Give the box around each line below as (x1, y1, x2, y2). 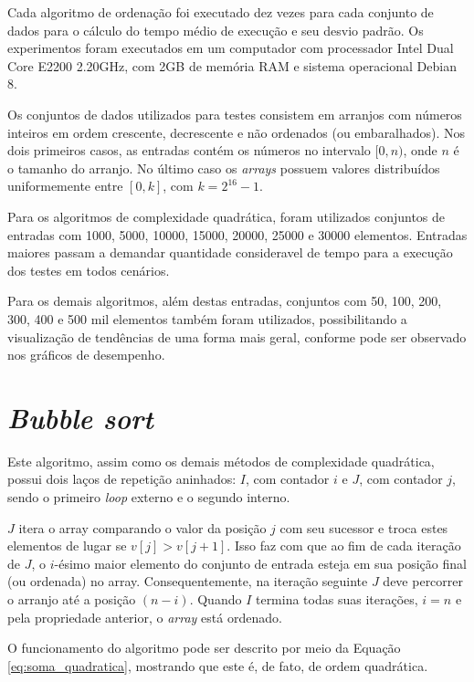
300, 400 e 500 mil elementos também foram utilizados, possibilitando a (7, 309, 407, 328)
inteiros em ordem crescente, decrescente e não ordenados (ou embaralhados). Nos (7, 122, 466, 142)
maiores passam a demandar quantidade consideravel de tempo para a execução (7, 243, 453, 262)
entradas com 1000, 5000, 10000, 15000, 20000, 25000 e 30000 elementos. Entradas (7, 225, 468, 244)
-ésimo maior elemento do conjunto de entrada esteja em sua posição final (54, 553, 467, 572)
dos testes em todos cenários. (7, 260, 170, 279)
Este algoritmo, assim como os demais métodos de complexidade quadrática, (7, 451, 435, 470)
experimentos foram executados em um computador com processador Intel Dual (7, 38, 454, 58)
